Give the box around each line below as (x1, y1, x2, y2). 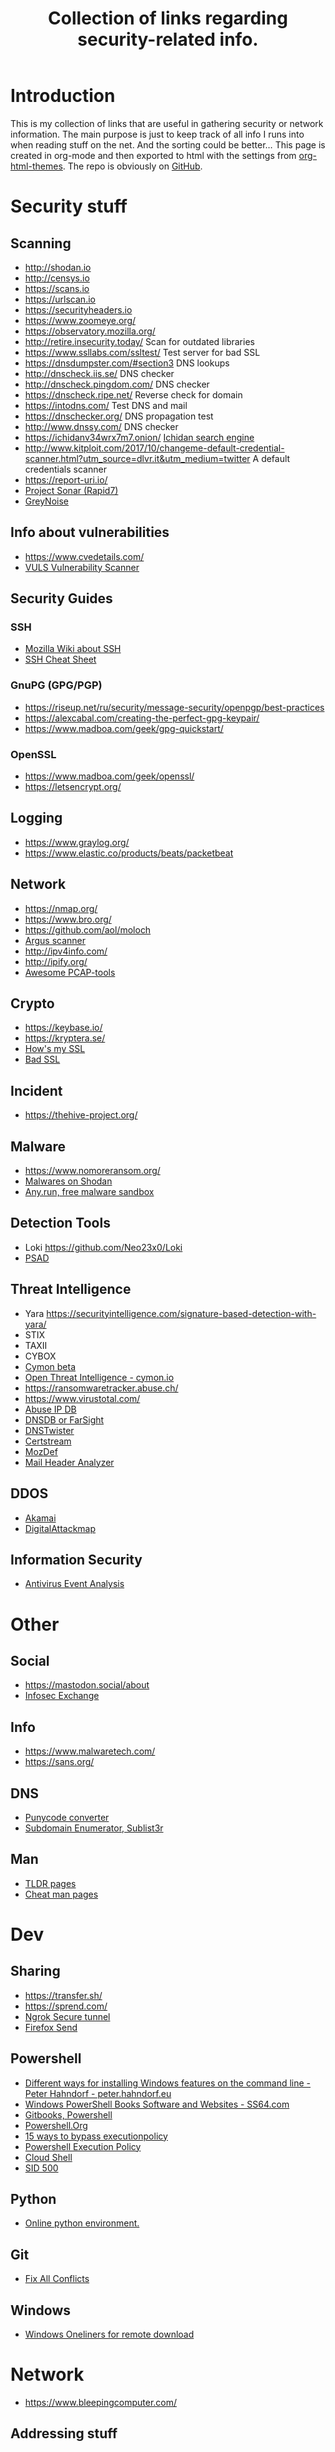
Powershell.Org (24, 2119, 88, 2131)
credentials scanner (24, 463, 107, 475)
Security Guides (10, 590, 113, 607)
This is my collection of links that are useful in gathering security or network (10, 117, 324, 129)
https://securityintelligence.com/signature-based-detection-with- (46, 1307, 317, 1319)
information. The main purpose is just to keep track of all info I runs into (10, 128, 305, 140)
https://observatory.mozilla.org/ (24, 325, 156, 337)
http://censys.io (24, 272, 90, 284)
